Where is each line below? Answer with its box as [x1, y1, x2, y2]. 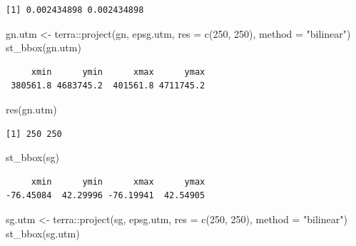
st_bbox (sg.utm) [6, 225, 80, 240]
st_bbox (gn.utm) [6, 40, 81, 55]
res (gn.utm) [6, 101, 57, 116]
